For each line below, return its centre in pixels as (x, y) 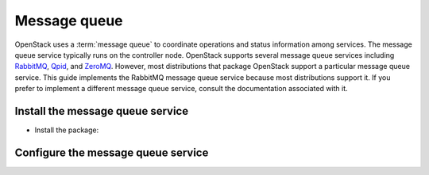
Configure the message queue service (112, 152)
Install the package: (67, 130)
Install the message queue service (102, 111)
